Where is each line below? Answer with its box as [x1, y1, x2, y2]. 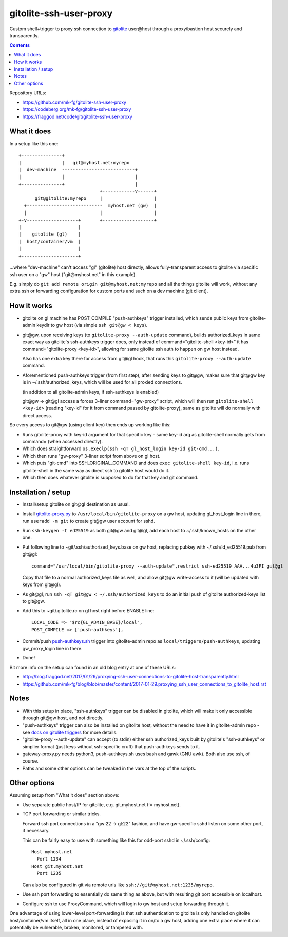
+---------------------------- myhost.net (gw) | [24, 203, 157, 208]
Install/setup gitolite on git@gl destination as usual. [22, 501, 130, 507]
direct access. [22, 412, 52, 418]
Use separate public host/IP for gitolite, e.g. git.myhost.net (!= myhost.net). [22, 801, 181, 808]
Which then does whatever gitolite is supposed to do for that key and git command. [22, 474, 199, 480]
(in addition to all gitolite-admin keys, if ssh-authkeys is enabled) [22, 388, 159, 395]
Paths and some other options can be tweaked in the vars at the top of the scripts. [22, 765, 196, 771]
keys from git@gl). [22, 581, 62, 588]
